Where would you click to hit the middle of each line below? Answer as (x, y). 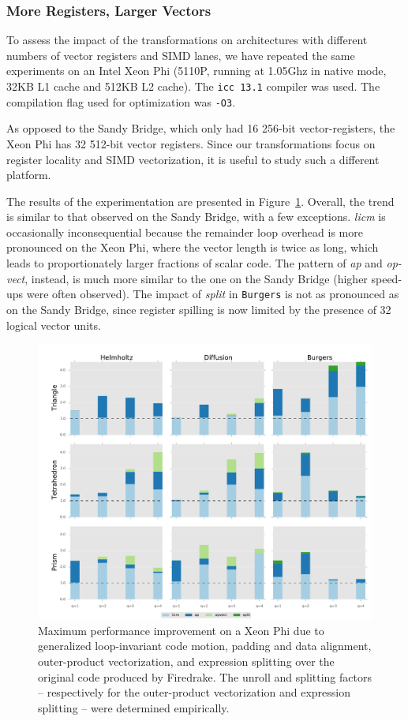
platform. (29, 175)
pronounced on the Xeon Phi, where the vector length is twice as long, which (193, 247)
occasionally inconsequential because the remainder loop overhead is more (185, 232)
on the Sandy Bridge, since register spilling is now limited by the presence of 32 (199, 309)
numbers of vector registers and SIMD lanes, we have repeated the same (181, 55)
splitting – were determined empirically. (134, 707)
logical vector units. (54, 325)
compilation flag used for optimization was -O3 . (121, 101)
